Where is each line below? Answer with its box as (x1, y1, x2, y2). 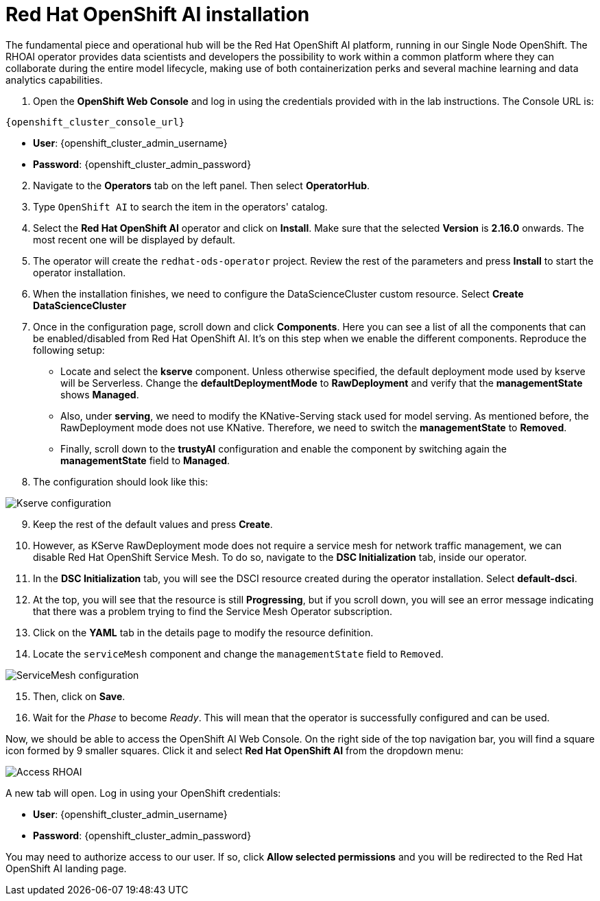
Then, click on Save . (33, 690, 125, 702)
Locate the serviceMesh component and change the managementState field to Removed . (33, 647, 444, 660)
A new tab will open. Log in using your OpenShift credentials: (5, 786, 281, 799)
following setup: (33, 344, 105, 356)
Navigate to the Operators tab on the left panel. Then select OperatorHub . (33, 179, 370, 191)
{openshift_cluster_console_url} (5, 116, 185, 128)
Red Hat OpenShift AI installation (5, 3, 310, 26)
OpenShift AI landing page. (5, 862, 127, 874)
